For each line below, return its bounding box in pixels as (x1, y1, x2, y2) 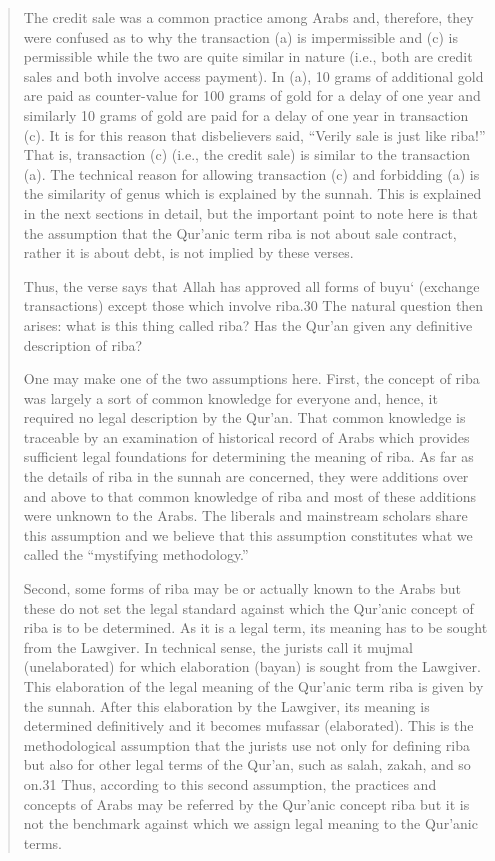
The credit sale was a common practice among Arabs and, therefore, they (23, 7, 474, 27)
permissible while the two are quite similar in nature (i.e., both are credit (23, 46, 473, 67)
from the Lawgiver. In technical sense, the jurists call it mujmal (23, 636, 413, 657)
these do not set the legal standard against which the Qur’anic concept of (23, 597, 474, 618)
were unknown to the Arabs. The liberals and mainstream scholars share (23, 505, 468, 526)
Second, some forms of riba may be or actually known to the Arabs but (23, 578, 461, 599)
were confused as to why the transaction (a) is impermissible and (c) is (23, 26, 459, 47)
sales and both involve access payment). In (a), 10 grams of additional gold (23, 65, 484, 86)
